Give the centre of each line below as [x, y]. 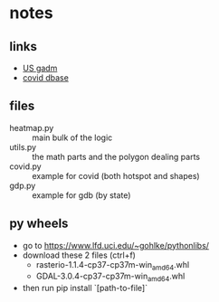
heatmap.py [32, 127]
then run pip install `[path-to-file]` [85, 288]
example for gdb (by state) [81, 195]
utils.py [23, 146]
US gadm [40, 68]
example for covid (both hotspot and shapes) [116, 175]
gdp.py [23, 185]
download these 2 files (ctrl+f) [79, 255]
